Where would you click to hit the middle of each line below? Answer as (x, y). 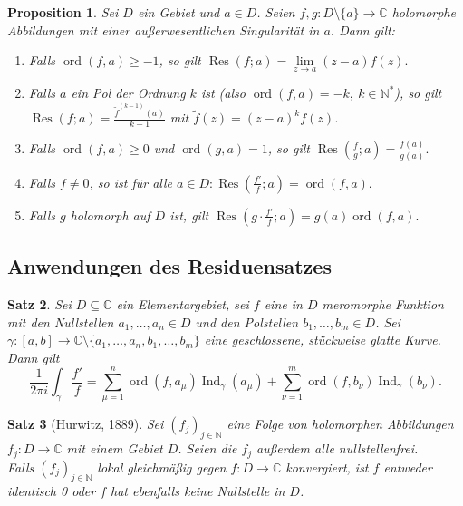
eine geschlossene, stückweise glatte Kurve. (323, 340)
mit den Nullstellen (61, 321)
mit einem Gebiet (115, 448)
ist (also (223, 93)
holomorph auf (110, 214)
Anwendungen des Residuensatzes (169, 266)
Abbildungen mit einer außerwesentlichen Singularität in (164, 29)
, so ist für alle (130, 182)
